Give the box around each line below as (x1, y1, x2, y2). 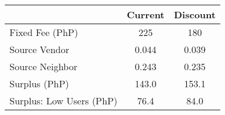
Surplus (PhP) (9, 77, 70, 90)
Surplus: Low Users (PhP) (9, 94, 118, 107)
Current (127, 8, 165, 21)
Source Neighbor (9, 60, 78, 73)
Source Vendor (9, 42, 70, 56)
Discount (174, 8, 216, 21)
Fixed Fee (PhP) (9, 25, 78, 39)
